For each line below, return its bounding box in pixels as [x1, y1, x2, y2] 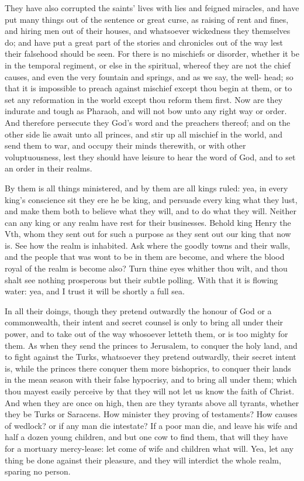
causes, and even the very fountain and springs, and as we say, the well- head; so [5, 70, 293, 83]
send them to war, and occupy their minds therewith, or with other [5, 139, 246, 152]
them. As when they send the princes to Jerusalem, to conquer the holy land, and [5, 339, 298, 351]
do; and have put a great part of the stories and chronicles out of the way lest [5, 36, 284, 48]
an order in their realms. [5, 162, 92, 174]
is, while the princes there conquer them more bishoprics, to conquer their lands [5, 362, 291, 374]
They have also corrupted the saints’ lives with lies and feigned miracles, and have [5, 2, 299, 13]
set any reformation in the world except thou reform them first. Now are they [5, 93, 283, 105]
